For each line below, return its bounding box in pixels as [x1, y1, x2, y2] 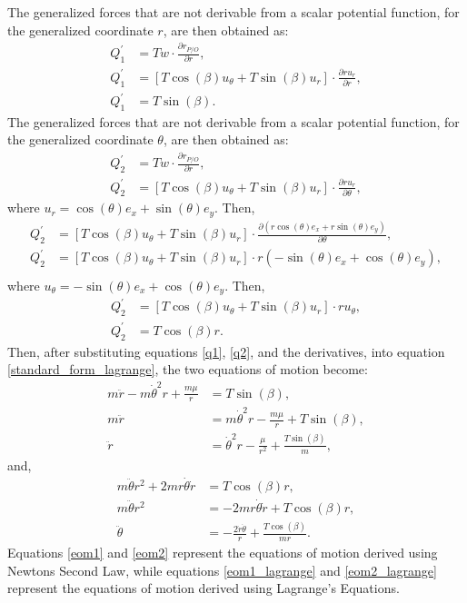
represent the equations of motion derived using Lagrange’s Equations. [7, 578, 400, 598]
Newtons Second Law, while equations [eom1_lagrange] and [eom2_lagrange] [7, 560, 437, 579]
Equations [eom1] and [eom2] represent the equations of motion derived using [7, 543, 438, 562]
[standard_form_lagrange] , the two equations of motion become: [7, 360, 368, 379]
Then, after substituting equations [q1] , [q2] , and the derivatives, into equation [7, 341, 445, 361]
